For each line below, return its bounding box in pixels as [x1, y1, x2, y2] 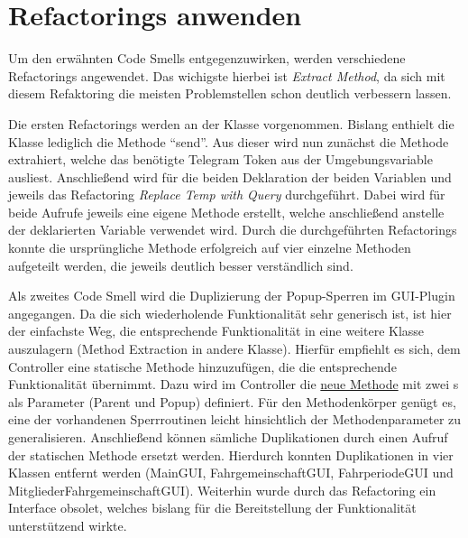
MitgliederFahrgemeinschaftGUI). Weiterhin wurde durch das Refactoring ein [8, 480, 436, 499]
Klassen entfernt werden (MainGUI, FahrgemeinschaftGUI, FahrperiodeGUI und [8, 463, 454, 482]
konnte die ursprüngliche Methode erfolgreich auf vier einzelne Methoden [8, 238, 411, 257]
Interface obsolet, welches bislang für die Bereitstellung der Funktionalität [8, 498, 417, 517]
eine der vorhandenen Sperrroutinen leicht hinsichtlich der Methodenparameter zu [8, 410, 462, 429]
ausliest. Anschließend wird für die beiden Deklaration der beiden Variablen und [8, 167, 452, 186]
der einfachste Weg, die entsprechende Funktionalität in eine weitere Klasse [8, 321, 425, 340]
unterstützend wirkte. [8, 515, 127, 534]
